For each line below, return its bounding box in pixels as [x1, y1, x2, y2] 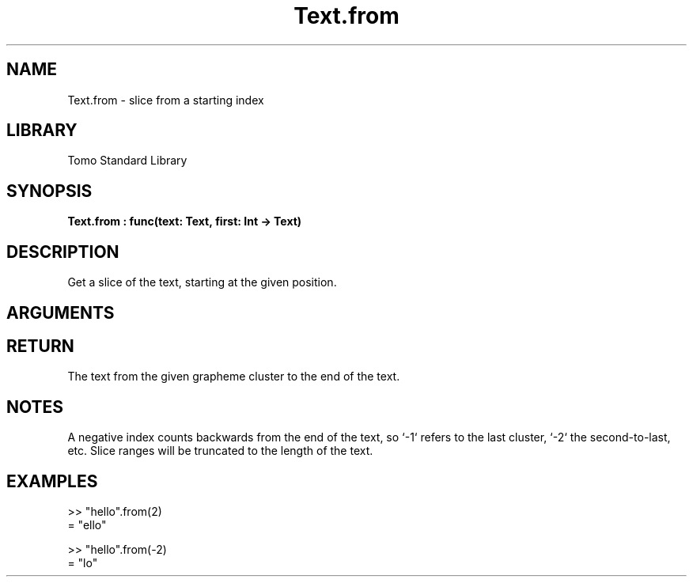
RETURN [6, 335, 74, 356]
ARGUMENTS [6, 302, 115, 323]
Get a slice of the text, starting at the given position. [67, 275, 337, 290]
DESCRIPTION [6, 241, 119, 262]
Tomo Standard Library [67, 153, 187, 168]
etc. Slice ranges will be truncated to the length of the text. [67, 444, 373, 458]
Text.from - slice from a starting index [67, 93, 264, 107]
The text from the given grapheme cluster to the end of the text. [67, 369, 400, 384]
